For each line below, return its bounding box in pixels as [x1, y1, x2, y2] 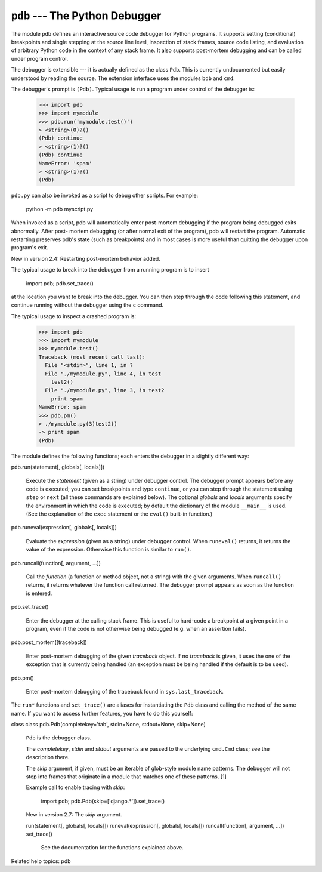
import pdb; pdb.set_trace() [26, 279, 94, 286]
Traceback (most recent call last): [38, 353, 146, 360]
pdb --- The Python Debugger [11, 9, 162, 22]
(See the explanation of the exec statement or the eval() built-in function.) [26, 510, 213, 517]
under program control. [11, 55, 69, 62]
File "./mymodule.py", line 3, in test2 [45, 387, 165, 394]
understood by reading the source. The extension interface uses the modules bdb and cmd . [11, 75, 235, 82]
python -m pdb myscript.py [26, 205, 94, 212]
